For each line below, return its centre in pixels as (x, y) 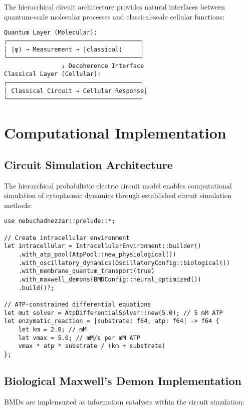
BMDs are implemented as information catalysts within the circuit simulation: (124, 401)
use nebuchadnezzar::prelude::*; (60, 221)
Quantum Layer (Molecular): (51, 33)
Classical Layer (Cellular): (53, 74)
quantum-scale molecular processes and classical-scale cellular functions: (114, 16)
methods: (18, 205)
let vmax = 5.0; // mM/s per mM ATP (79, 338)
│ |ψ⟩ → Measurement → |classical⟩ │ (74, 49)
